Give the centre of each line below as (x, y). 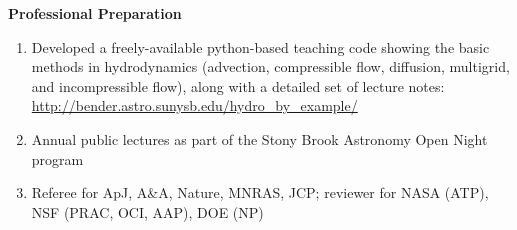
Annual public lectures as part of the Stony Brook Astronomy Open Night (259, 138)
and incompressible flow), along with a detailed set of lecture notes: (238, 85)
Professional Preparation (95, 13)
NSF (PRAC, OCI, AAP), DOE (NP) (147, 211)
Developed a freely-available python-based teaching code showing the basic (260, 46)
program (57, 158)
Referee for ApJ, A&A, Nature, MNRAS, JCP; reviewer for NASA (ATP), (260, 192)
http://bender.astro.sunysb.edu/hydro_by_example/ (194, 105)
